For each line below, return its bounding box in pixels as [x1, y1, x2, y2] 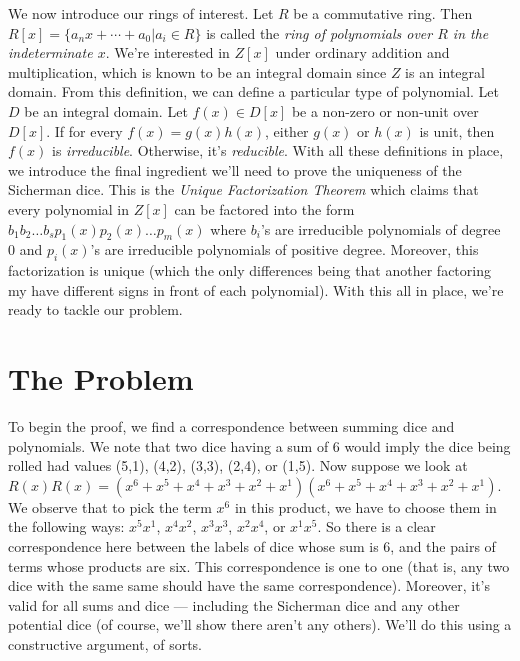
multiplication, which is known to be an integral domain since [8, 61, 387, 82]
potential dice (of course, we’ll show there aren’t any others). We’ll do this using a [8, 614, 512, 635]
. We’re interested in [105, 42, 230, 63]
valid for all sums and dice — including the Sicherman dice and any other [8, 594, 460, 615]
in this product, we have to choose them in [234, 496, 497, 517]
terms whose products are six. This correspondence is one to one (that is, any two [8, 555, 510, 576]
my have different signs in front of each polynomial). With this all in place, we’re [8, 279, 504, 300]
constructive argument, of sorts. [8, 633, 203, 654]
